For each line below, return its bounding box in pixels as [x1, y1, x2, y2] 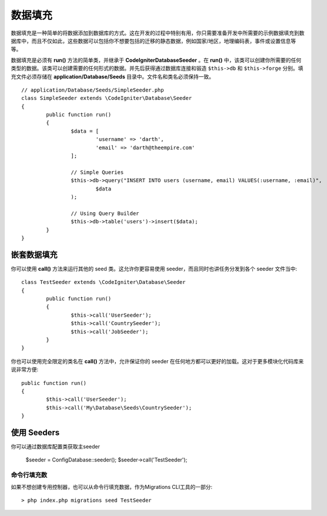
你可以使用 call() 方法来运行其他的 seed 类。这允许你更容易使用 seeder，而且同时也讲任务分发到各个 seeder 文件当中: [11, 265, 297, 272]
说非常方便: [11, 366, 39, 373]
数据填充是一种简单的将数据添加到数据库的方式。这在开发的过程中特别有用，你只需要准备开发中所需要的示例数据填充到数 [11, 29, 305, 36]
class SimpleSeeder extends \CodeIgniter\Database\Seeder [21, 95, 192, 102]
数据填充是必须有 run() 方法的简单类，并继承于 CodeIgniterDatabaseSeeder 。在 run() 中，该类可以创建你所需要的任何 [11, 56, 302, 63]
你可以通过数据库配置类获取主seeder [11, 443, 100, 450]
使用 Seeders [11, 427, 60, 437]
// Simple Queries [71, 169, 124, 176]
